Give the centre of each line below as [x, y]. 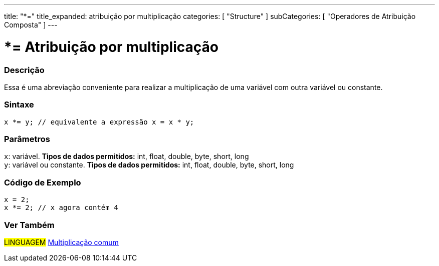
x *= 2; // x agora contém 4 [61, 208]
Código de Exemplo [43, 182]
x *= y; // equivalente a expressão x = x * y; [99, 122]
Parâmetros [27, 139]
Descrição [24, 70]
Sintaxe [19, 105]
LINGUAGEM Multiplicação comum [61, 242]
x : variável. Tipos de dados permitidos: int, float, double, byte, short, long [127, 156]
